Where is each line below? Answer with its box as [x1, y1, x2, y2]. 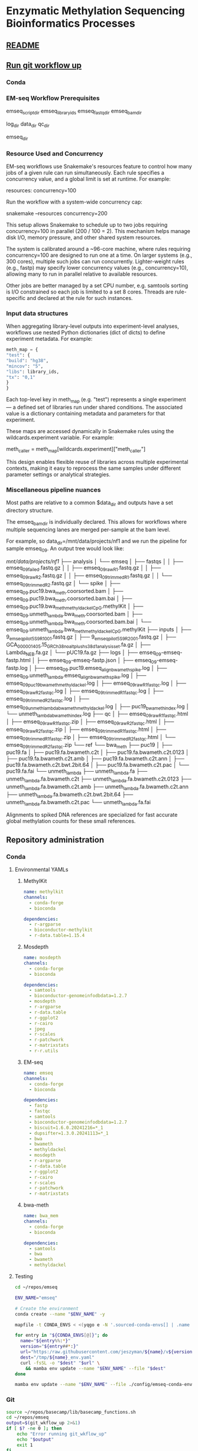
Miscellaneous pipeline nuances [6, 485, 101, 494]
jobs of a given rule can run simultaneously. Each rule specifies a [6, 169, 164, 176]
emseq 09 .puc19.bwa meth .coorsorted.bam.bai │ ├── [6, 595, 132, 604]
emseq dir [6, 133, 28, 141]
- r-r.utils [28, 1048, 59, 1054]
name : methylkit [23, 889, 64, 895]
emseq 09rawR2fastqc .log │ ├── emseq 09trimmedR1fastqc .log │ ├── [6, 688, 164, 696]
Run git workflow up [6, 60, 82, 70]
